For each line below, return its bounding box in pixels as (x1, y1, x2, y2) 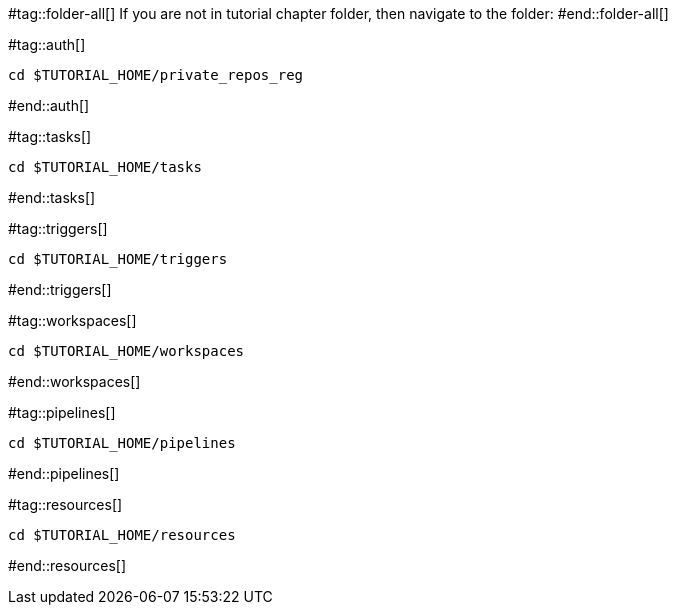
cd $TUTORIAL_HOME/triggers (8, 251, 228, 267)
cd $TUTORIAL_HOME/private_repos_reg (8, 67, 304, 83)
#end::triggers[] (8, 281, 112, 298)
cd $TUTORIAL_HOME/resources (8, 527, 236, 543)
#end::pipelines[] (8, 465, 120, 482)
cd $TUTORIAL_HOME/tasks (8, 159, 202, 175)
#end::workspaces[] (8, 373, 141, 390)
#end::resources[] (8, 557, 127, 574)
